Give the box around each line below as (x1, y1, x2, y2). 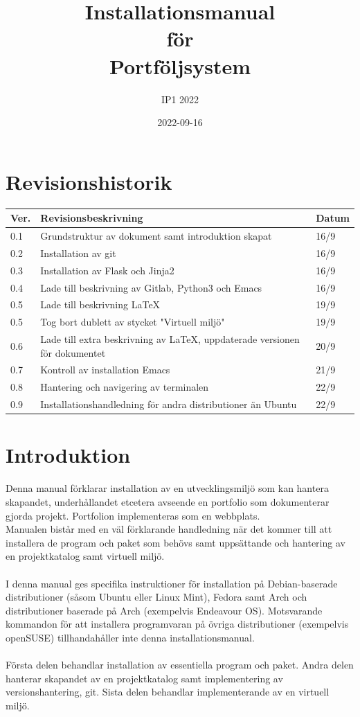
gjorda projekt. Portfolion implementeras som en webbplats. (6, 508, 260, 522)
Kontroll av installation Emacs (40, 362, 170, 377)
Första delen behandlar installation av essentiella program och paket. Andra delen (6, 657, 354, 672)
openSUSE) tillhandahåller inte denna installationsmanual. (6, 630, 255, 644)
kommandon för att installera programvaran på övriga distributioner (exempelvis (6, 617, 349, 631)
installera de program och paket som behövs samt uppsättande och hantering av (6, 535, 345, 549)
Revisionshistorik (6, 167, 172, 195)
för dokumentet (40, 345, 106, 360)
